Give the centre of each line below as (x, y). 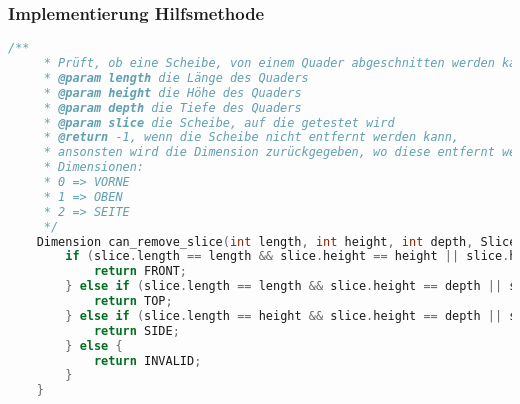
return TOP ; (133, 301)
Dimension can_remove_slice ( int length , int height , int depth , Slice (276, 241)
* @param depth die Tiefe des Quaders (172, 107)
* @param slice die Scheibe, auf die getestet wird (219, 122)
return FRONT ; (140, 271)
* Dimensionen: (94, 167)
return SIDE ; (136, 330)
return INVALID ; (147, 360)
